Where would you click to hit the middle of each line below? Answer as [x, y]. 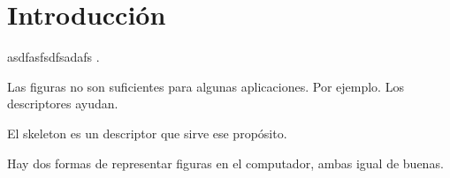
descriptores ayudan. [63, 104]
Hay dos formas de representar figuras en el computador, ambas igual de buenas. [225, 163]
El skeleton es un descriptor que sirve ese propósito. [147, 133]
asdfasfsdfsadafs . [53, 57]
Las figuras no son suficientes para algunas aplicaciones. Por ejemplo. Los [206, 86]
